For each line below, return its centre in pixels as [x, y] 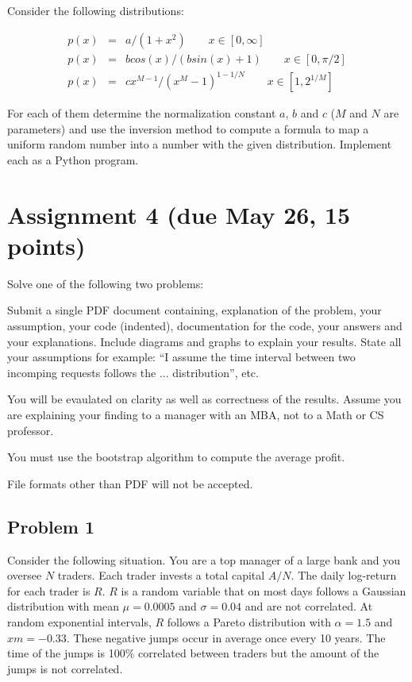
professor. [31, 430]
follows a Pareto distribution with [249, 621]
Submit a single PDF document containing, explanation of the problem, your [194, 310]
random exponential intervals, [79, 621]
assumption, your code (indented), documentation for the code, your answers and [205, 326]
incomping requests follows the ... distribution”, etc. [133, 372]
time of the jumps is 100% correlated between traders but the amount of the [193, 653]
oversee [25, 575]
